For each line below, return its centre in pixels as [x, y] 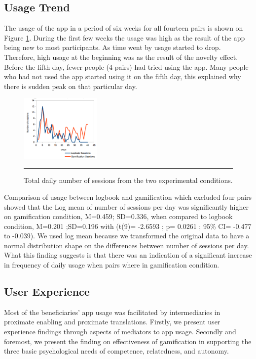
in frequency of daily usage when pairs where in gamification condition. [112, 265]
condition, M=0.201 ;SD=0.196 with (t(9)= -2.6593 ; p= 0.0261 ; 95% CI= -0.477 [128, 226]
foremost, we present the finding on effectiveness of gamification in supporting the [128, 341]
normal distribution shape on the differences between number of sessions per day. [127, 245]
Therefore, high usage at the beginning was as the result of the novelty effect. [121, 57]
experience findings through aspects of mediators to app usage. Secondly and [120, 332]
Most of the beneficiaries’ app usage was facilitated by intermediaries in [112, 312]
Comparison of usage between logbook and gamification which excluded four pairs [128, 197]
